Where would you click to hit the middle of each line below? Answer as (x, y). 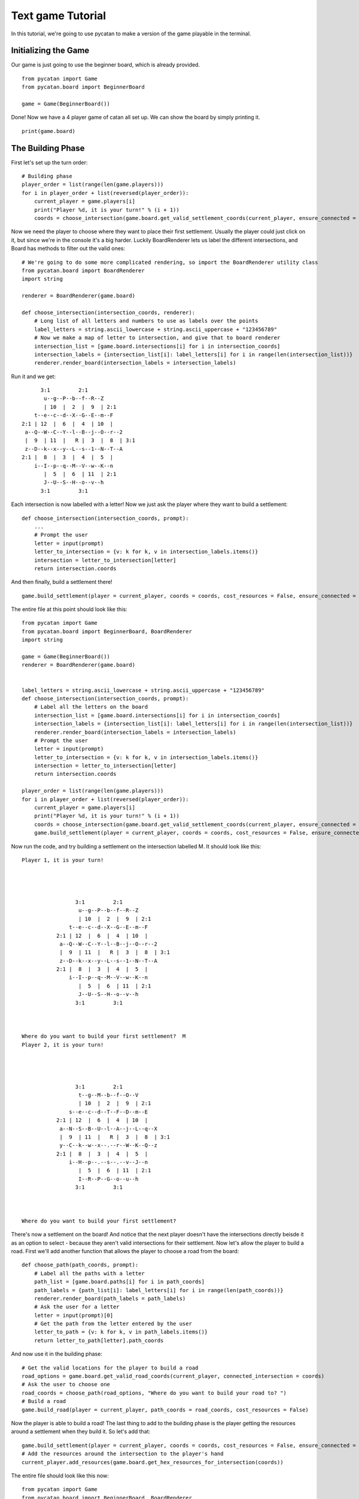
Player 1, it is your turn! (63, 860)
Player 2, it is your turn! (63, 1045)
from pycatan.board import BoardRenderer (83, 271)
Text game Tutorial (59, 16)
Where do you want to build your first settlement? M (104, 1036)
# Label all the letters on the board (91, 707)
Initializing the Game (50, 51)
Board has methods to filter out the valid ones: (68, 248)
